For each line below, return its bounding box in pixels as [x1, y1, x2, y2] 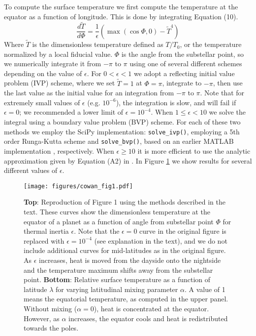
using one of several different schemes [129, 58, 242, 69]
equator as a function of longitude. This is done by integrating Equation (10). [4, 11, 238, 21]
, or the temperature [180, 39, 242, 49]
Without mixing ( [24, 303, 77, 313]
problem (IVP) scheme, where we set [4, 78, 115, 88]
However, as [24, 313, 60, 323]
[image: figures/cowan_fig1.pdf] [24, 182, 133, 190]
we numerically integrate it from [4, 58, 101, 69]
